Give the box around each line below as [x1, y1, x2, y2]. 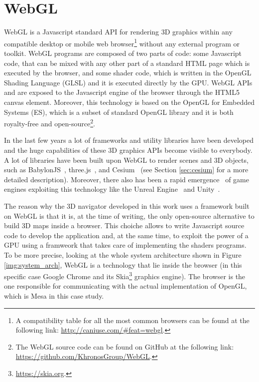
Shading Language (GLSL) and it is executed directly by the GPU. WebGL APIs [4, 77, 253, 87]
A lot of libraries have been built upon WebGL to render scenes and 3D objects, [4, 154, 249, 165]
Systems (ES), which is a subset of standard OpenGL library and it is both [4, 106, 234, 117]
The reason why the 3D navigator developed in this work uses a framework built [4, 200, 250, 211]
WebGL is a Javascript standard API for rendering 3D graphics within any [4, 26, 233, 37]
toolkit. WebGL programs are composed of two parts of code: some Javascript [4, 47, 242, 58]
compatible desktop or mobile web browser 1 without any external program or [4, 36, 240, 48]
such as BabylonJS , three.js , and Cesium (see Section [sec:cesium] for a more [4, 164, 249, 175]
